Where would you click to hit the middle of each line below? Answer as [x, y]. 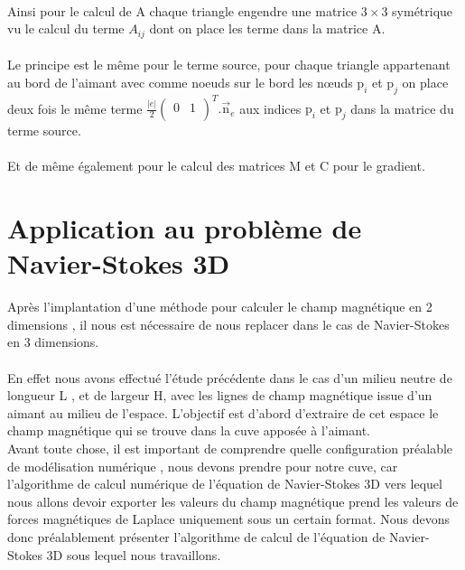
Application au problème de [185, 228]
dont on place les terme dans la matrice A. [267, 28]
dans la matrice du [402, 108]
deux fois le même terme [75, 108]
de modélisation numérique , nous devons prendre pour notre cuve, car [203, 466]
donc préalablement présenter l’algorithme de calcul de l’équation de [196, 536]
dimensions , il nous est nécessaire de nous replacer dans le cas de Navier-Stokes [228, 324]
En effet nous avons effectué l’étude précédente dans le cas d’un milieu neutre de [230, 377]
